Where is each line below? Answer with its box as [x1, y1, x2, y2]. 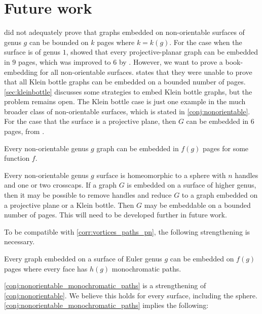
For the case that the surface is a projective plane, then [4, 116, 176, 126]
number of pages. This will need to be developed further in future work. [4, 209, 227, 220]
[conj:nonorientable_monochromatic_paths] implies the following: [4, 300, 209, 310]
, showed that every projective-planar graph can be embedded [66, 47, 258, 57]
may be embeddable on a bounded [144, 199, 251, 210]
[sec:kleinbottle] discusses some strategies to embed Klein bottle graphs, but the [4, 86, 252, 97]
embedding [4, 66, 38, 77]
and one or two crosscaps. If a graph [4, 180, 117, 190]
